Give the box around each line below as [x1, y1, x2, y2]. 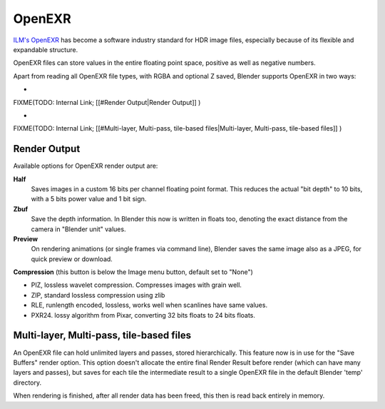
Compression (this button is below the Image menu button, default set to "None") [13, 268, 253, 276]
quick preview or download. [31, 254, 113, 263]
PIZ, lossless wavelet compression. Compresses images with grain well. [31, 281, 242, 289]
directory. [13, 378, 42, 387]
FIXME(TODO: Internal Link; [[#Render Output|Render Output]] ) [13, 98, 201, 106]
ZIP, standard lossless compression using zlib [31, 291, 165, 299]
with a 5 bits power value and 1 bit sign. [31, 195, 147, 203]
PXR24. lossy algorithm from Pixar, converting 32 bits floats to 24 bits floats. [31, 310, 256, 319]
